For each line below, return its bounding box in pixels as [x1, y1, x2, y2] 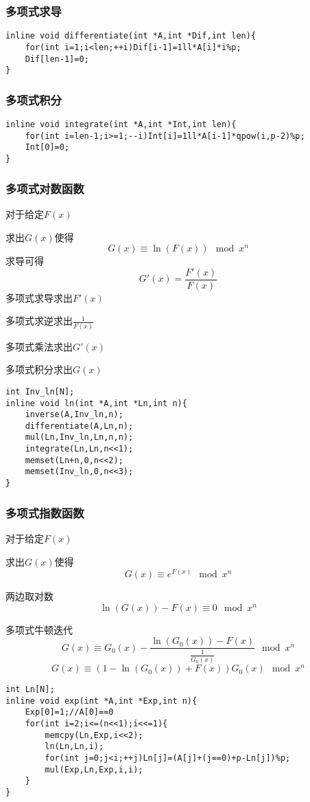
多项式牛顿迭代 [5, 622, 73, 636]
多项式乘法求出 [5, 339, 73, 353]
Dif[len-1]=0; [25, 54, 89, 64]
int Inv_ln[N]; [5, 386, 75, 397]
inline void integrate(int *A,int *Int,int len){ [5, 120, 237, 130]
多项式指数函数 [5, 504, 84, 521]
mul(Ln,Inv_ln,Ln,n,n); [25, 432, 134, 443]
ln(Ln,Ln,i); [45, 742, 104, 752]
